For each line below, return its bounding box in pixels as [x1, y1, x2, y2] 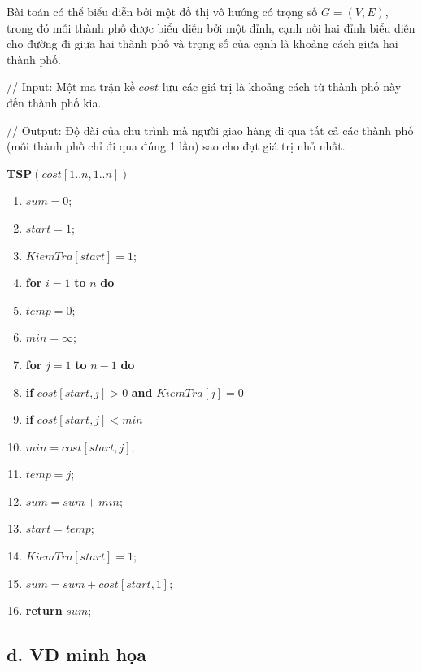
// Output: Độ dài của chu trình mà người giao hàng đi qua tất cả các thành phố [7, 121, 414, 138]
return [25, 602, 63, 619]
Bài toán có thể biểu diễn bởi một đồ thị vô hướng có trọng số [7, 3, 318, 20]
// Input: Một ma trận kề [7, 78, 135, 95]
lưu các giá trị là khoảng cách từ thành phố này [162, 78, 402, 95]
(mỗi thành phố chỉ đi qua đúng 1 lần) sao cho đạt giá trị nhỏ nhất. [7, 137, 346, 155]
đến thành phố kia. [7, 94, 102, 111]
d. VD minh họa [7, 642, 146, 667]
